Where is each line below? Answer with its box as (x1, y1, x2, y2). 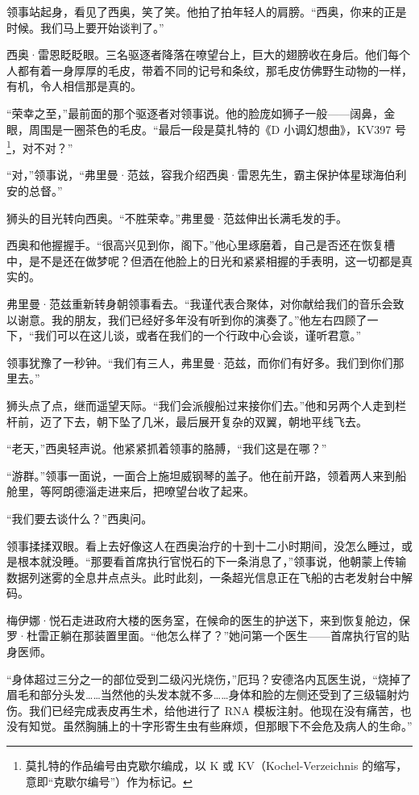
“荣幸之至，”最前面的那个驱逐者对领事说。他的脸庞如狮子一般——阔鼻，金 (6, 104, 396, 121)
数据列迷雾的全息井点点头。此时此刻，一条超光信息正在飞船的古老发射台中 (6, 568, 401, 585)
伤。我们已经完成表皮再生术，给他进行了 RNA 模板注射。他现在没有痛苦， (6, 701, 400, 718)
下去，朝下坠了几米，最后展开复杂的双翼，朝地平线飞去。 (62, 412, 367, 429)
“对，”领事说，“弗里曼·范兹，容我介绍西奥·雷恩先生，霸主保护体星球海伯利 (6, 166, 407, 183)
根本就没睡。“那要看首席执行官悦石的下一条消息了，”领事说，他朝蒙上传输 (17, 553, 407, 570)
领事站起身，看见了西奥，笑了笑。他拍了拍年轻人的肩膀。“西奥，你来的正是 (6, 3, 407, 19)
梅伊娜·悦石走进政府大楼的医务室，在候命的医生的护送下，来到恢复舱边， (6, 611, 399, 628)
